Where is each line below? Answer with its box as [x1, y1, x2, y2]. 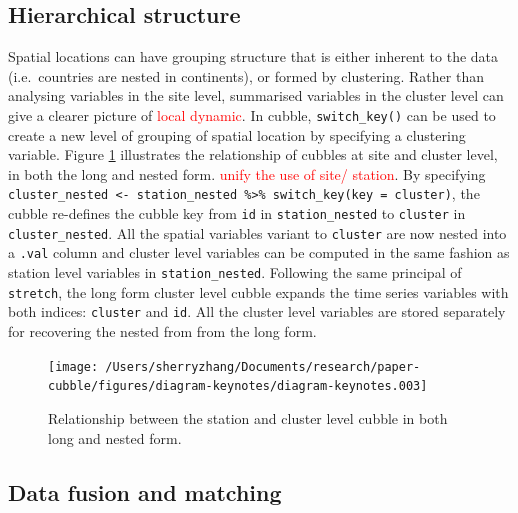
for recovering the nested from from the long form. [8, 321, 317, 342]
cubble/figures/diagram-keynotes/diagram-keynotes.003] [48, 379, 428, 394]
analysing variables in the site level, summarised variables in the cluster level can [8, 85, 504, 106]
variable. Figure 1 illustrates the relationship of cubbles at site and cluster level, [8, 144, 498, 165]
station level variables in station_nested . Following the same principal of [8, 262, 462, 283]
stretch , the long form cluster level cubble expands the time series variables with [8, 281, 509, 302]
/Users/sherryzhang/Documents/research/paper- [105, 359, 421, 374]
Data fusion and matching [8, 476, 282, 507]
